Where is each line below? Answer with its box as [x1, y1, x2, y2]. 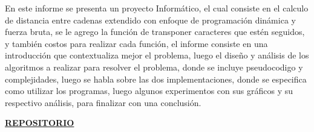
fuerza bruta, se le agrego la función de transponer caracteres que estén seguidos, [5, 25, 305, 38]
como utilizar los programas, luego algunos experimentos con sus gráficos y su [5, 84, 293, 97]
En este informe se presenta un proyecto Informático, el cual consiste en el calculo [5, 2, 309, 14]
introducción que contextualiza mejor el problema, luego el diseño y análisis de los [5, 49, 309, 61]
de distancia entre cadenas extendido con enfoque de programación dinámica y [5, 13, 296, 26]
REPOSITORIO [5, 116, 74, 129]
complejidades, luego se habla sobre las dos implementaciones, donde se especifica [5, 72, 307, 85]
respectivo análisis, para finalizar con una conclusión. [5, 96, 201, 108]
